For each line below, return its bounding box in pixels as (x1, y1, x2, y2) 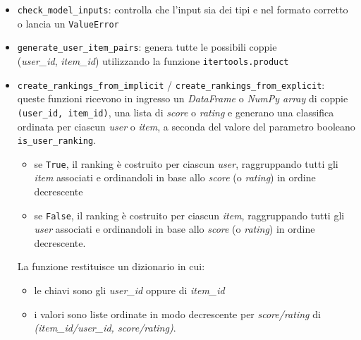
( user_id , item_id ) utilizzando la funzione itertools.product (17, 53, 289, 68)
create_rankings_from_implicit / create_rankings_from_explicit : (17, 77, 325, 92)
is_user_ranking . (17, 133, 97, 147)
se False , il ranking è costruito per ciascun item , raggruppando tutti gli (34, 207, 345, 222)
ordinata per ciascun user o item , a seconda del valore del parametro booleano (17, 119, 355, 133)
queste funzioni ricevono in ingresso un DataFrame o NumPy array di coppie (17, 91, 348, 106)
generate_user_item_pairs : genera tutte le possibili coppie (17, 40, 277, 54)
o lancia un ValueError (17, 16, 119, 30)
